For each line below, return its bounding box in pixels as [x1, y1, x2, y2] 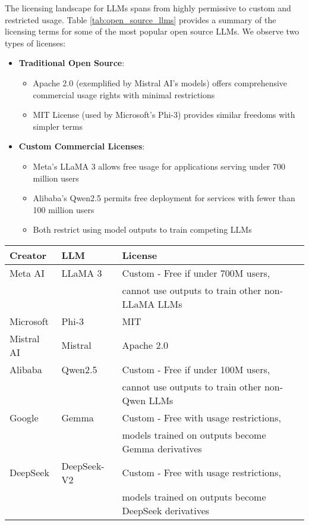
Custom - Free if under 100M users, [122, 362, 270, 376]
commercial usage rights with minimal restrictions [33, 88, 215, 101]
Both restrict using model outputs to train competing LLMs [33, 223, 252, 236]
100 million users [33, 203, 94, 215]
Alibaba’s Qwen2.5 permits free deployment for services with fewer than [33, 192, 295, 204]
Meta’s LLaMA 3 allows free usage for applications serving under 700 [33, 160, 286, 172]
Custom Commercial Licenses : [18, 140, 145, 152]
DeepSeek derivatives [122, 503, 210, 517]
